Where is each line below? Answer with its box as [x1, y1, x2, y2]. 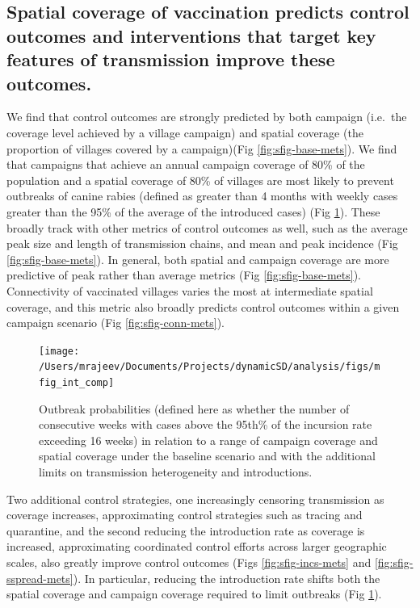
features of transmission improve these [6, 47, 335, 72]
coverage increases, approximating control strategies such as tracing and [6, 506, 363, 523]
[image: [39, 345, 80, 357]
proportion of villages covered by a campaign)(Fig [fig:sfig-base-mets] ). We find [6, 140, 397, 157]
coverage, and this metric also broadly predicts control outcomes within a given [6, 298, 400, 315]
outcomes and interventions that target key [6, 23, 376, 48]
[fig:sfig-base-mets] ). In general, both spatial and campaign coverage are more [6, 250, 389, 267]
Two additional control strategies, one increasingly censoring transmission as [6, 490, 384, 507]
